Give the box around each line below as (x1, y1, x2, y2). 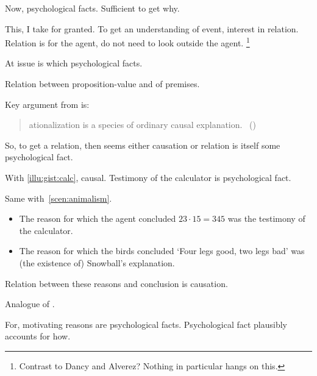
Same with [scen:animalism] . (5, 191, 112, 204)
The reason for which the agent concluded (19, 212, 176, 225)
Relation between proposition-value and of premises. (5, 77, 200, 90)
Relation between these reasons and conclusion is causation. (5, 277, 228, 289)
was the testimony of (227, 212, 305, 225)
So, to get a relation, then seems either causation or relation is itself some (5, 138, 280, 151)
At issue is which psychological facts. (5, 57, 143, 69)
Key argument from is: (5, 98, 90, 110)
